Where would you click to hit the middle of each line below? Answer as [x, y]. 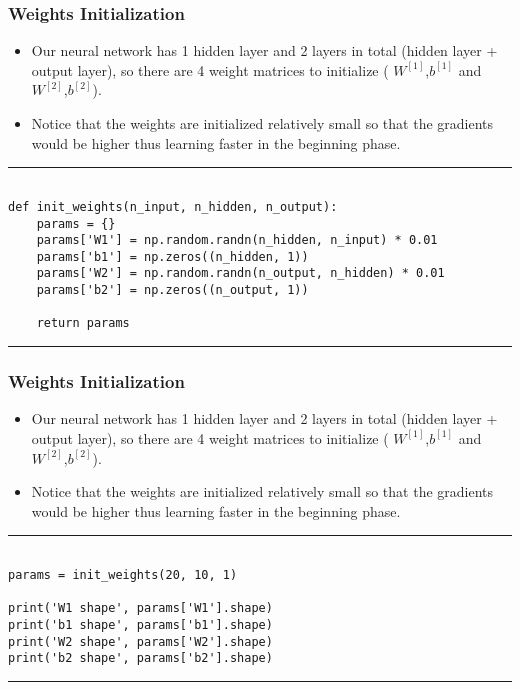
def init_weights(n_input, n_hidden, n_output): [173, 206]
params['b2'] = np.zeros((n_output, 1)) [172, 290]
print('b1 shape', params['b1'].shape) [140, 624]
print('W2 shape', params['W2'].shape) [140, 641]
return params [83, 323]
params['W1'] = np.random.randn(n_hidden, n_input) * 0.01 [237, 240]
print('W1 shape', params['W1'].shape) [140, 608]
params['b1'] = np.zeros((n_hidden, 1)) [172, 256]
